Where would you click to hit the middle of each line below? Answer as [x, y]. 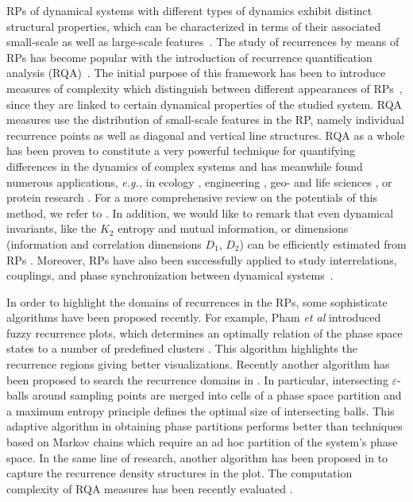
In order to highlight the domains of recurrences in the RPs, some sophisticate [197, 301]
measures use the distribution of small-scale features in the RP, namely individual [205, 120]
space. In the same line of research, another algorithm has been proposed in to [197, 457]
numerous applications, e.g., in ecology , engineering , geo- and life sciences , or [199, 181]
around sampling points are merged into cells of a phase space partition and [217, 395]
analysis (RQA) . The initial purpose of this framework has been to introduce [196, 73]
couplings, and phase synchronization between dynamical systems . [170, 275]
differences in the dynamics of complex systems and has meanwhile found [185, 166]
